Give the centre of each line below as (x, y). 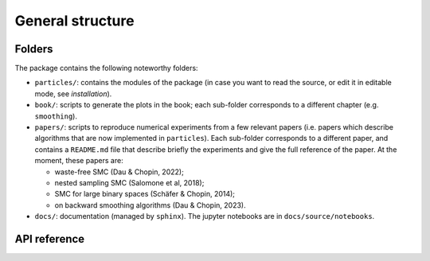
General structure (74, 21)
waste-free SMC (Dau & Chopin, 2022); (119, 172)
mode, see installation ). (73, 93)
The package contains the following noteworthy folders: (106, 68)
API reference (50, 239)
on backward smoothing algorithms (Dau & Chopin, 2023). (150, 205)
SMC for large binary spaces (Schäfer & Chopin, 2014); (145, 194)
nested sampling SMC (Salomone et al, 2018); (129, 182)
